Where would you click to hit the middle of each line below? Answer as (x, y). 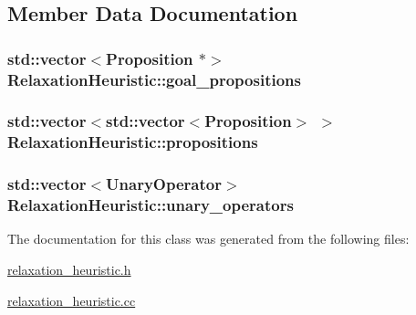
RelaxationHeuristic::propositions (133, 142)
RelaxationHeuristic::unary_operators (151, 205)
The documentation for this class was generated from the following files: (208, 239)
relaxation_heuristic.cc (72, 300)
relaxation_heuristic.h (69, 270)
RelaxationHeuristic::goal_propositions (154, 79)
